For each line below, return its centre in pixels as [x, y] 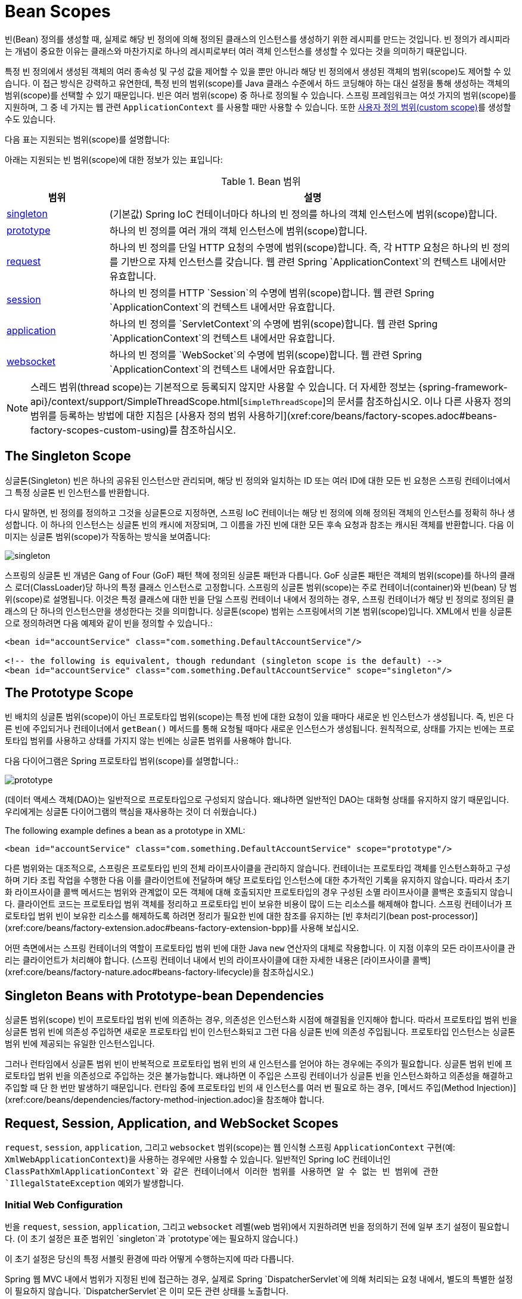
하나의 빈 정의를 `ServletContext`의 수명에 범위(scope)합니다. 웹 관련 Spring [274, 324]
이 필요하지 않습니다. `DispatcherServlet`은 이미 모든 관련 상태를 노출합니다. [147, 1291]
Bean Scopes [58, 11]
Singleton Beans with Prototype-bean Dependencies [164, 995]
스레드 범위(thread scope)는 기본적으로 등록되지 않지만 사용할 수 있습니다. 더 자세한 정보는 [223, 387]
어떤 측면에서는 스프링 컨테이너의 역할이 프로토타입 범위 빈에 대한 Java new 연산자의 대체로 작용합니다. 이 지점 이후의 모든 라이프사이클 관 [260, 948]
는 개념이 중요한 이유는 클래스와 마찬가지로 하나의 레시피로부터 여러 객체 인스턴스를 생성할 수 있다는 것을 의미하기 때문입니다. [236, 51]
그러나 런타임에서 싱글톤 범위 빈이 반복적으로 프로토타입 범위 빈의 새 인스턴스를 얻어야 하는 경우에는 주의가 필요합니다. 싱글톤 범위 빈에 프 [259, 1064]
